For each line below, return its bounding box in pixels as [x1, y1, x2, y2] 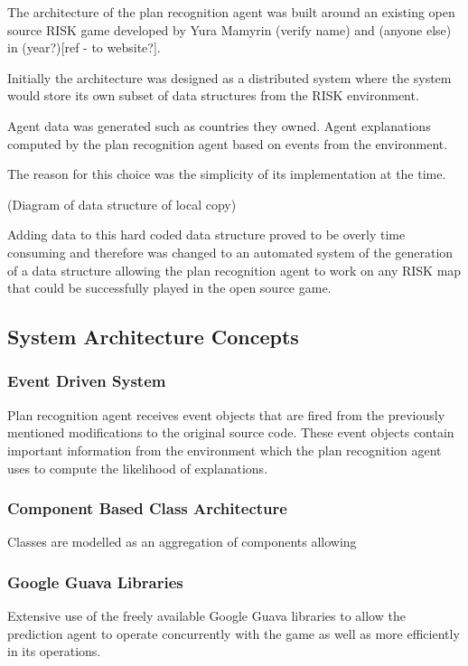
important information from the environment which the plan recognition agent [7, 440, 442, 459]
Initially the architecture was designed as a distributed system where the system [7, 68, 452, 87]
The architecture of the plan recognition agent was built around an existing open [7, 3, 455, 21]
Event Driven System [7, 370, 166, 392]
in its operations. [7, 642, 101, 661]
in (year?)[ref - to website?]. [7, 38, 161, 57]
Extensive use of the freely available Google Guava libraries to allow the [7, 606, 406, 625]
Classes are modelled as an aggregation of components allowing [7, 532, 357, 551]
